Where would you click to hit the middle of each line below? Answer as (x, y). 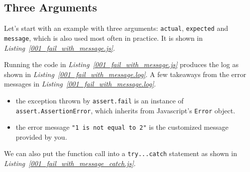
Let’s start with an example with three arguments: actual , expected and (116, 28)
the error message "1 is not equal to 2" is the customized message (122, 127)
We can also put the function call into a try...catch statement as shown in (121, 153)
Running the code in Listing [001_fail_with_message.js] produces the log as (121, 64)
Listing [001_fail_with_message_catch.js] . (70, 163)
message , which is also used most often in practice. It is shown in (104, 38)
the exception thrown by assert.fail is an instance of (100, 100)
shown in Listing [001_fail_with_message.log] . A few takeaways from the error (125, 74)
